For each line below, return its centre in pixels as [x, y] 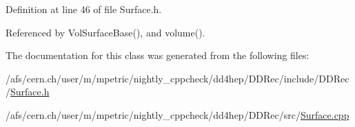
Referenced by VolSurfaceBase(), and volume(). [105, 32]
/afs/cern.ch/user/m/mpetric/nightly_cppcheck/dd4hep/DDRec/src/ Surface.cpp [177, 114]
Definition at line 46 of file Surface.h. [84, 9]
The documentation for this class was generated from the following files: [158, 55]
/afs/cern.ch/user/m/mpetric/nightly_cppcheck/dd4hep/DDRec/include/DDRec [177, 78]
